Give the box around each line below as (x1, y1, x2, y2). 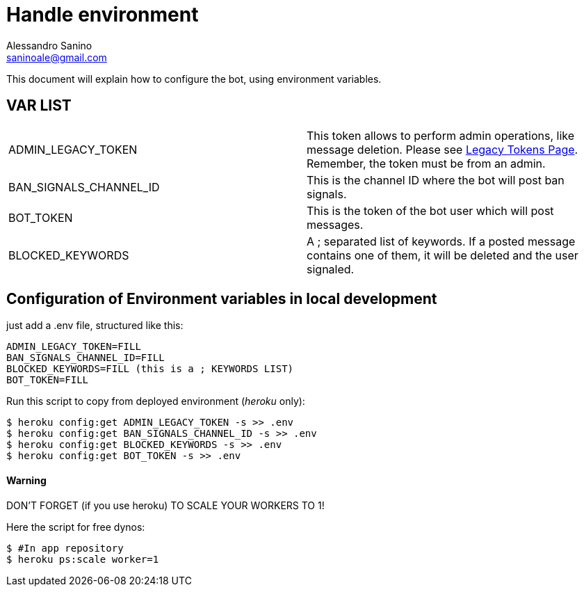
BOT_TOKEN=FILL (6, 374, 89, 386)
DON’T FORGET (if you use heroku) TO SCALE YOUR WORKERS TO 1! (6, 499, 325, 511)
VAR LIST (6, 97, 72, 115)
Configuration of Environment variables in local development (6, 290, 437, 308)
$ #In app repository (6, 542, 124, 554)
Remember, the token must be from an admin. (307, 156, 546, 170)
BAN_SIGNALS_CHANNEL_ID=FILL (6, 352, 165, 364)
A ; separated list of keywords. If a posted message (307, 234, 576, 248)
